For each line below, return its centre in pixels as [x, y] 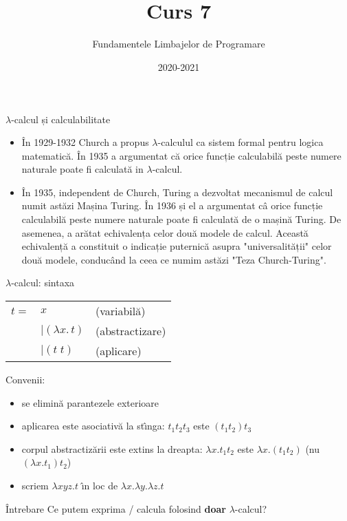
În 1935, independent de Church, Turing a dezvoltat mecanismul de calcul [177, 192]
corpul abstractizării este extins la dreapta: [112, 448]
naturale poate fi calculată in [82, 169]
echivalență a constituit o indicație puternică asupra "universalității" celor [177, 246]
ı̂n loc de [100, 485]
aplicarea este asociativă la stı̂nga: [93, 426]
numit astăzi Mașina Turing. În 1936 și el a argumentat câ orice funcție [172, 205]
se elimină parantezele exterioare [90, 402]
